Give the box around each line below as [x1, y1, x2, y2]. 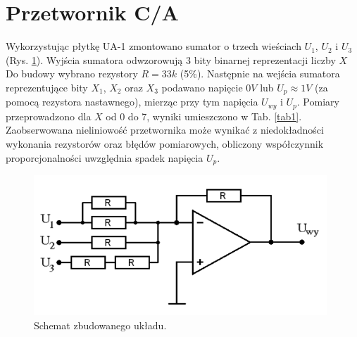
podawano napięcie [161, 80, 243, 94]
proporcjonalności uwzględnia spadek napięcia [6, 150, 203, 165]
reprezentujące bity [6, 80, 88, 94]
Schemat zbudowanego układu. [34, 318, 167, 333]
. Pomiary [296, 94, 339, 109]
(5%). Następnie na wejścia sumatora [180, 66, 340, 81]
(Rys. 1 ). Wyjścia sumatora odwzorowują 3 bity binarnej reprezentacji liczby [6, 52, 336, 67]
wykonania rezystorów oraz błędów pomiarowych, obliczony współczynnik [6, 136, 324, 151]
